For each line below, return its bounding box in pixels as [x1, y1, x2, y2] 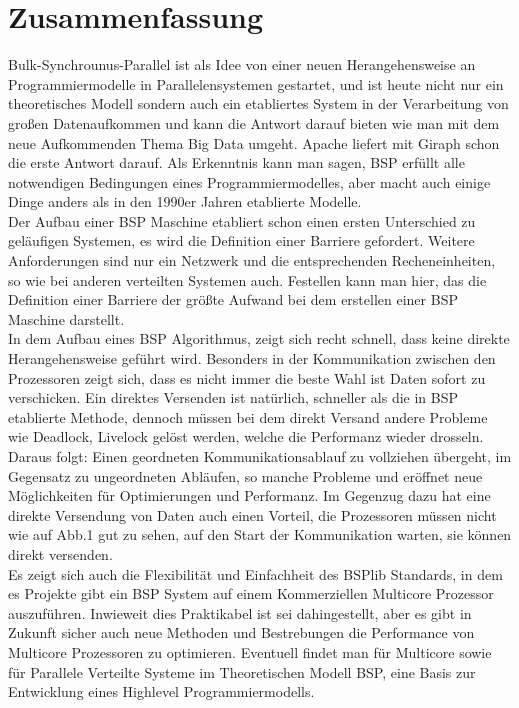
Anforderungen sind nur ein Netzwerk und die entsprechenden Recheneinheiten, [8, 250, 496, 271]
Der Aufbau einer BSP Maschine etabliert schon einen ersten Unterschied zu [8, 210, 476, 231]
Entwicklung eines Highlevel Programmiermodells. [8, 681, 315, 702]
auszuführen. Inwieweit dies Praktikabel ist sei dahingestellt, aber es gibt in [8, 602, 472, 623]
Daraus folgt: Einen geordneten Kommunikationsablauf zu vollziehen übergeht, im [8, 446, 512, 466]
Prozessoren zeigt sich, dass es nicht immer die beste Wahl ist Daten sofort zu [8, 367, 486, 388]
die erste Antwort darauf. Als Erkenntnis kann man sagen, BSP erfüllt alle [8, 152, 465, 173]
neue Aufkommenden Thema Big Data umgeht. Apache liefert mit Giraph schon [8, 132, 500, 153]
